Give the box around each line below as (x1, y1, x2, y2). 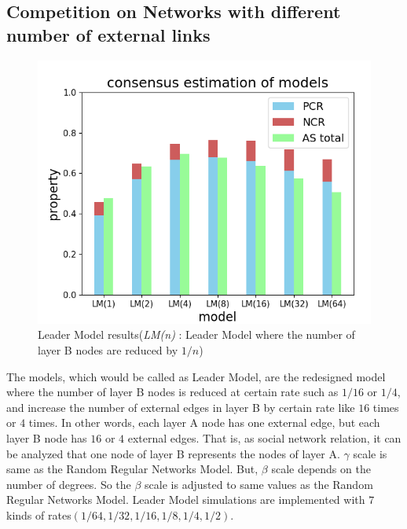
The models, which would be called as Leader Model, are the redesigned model (6, 368, 386, 384)
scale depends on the (271, 461, 371, 477)
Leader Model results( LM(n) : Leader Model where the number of (38, 326, 355, 343)
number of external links (6, 22, 211, 46)
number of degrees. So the (6, 476, 131, 492)
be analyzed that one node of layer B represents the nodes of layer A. (6, 445, 340, 461)
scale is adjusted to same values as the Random (145, 476, 373, 492)
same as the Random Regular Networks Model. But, (6, 461, 258, 477)
